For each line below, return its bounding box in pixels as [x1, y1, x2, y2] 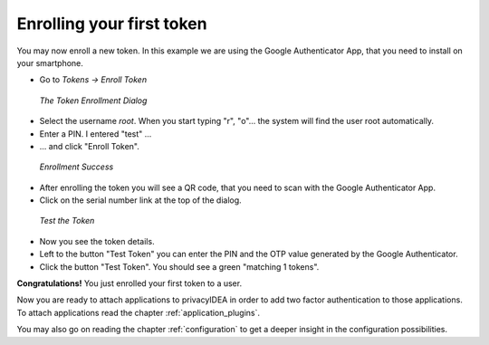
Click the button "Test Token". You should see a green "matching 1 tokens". [39, 261, 320, 272]
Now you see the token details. [39, 235, 155, 246]
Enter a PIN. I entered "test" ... [39, 128, 152, 139]
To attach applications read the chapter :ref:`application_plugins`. [16, 307, 261, 318]
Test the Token [39, 216, 95, 226]
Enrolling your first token [16, 14, 207, 34]
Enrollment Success [39, 161, 114, 172]
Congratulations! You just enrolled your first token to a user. [16, 278, 243, 289]
